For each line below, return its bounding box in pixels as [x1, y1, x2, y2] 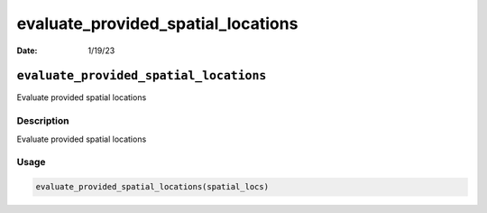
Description [16, 115, 69, 127]
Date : [16, 45, 38, 56]
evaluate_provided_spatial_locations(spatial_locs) [35, 181, 270, 192]
